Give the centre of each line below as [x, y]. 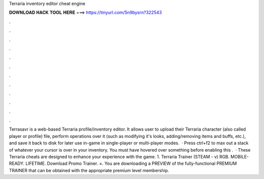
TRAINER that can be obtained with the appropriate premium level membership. [89, 170]
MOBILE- [240, 157]
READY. [17, 163]
